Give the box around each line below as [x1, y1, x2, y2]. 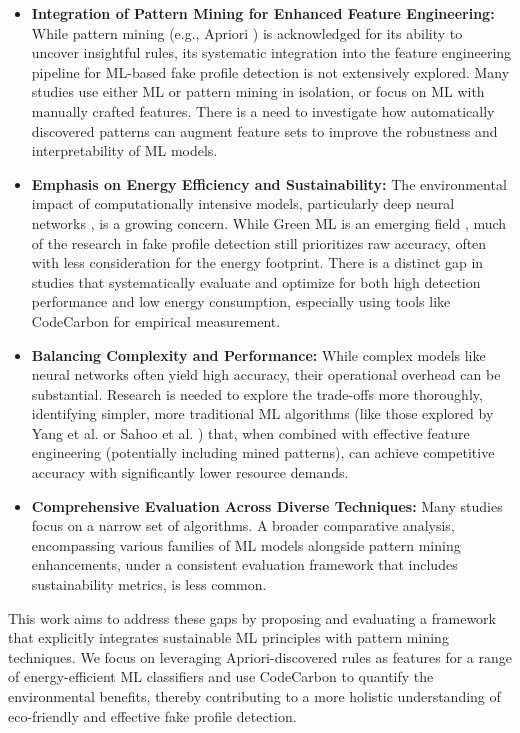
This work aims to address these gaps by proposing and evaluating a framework [8, 607, 496, 628]
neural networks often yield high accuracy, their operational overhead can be [31, 364, 501, 385]
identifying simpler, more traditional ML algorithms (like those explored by [31, 403, 494, 424]
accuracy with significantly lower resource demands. [31, 462, 349, 483]
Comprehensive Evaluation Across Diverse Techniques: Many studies [31, 495, 503, 516]
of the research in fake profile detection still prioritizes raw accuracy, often [31, 232, 487, 253]
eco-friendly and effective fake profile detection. [8, 705, 297, 726]
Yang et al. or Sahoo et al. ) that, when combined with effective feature [31, 422, 470, 443]
